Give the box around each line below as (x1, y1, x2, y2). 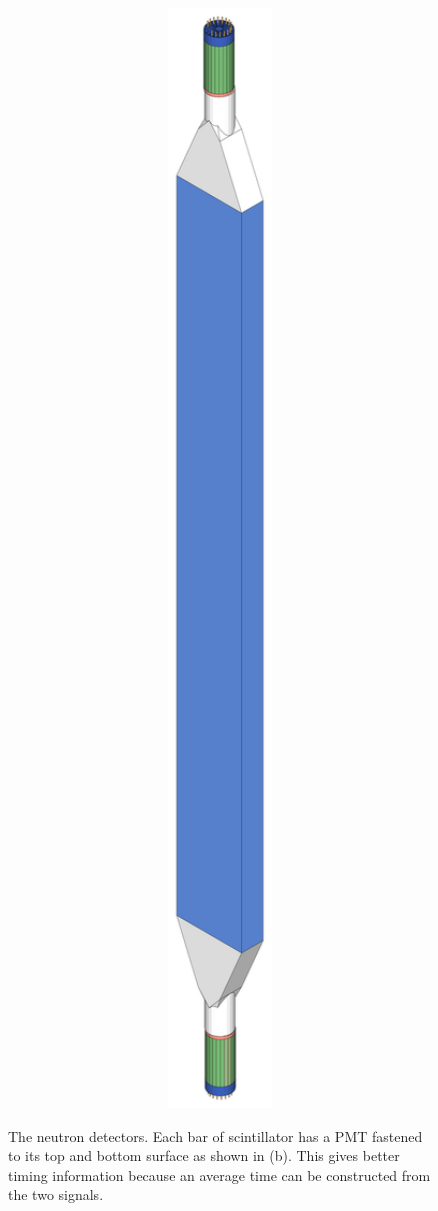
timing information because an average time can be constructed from (8, 1164, 431, 1185)
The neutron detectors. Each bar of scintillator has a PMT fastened (8, 1125, 423, 1146)
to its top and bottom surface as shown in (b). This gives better (8, 1145, 400, 1166)
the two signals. (8, 1184, 104, 1205)
